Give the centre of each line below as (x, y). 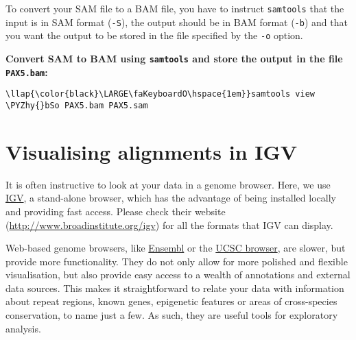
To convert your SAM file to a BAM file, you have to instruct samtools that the (175, 8)
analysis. (23, 328)
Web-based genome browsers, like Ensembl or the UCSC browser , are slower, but (176, 248)
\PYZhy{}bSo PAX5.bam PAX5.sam (77, 105)
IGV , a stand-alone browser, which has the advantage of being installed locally (171, 198)
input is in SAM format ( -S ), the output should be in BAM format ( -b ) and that (177, 22)
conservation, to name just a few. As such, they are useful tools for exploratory (172, 315)
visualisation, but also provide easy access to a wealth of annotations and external (178, 275)
